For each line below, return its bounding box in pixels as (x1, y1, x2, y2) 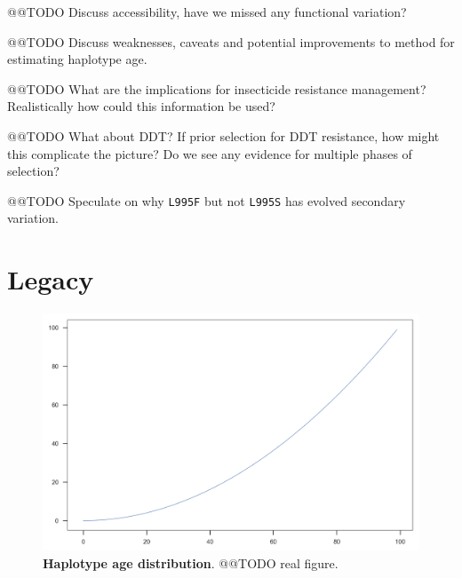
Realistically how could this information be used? (7, 97, 275, 115)
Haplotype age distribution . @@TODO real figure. (43, 553, 339, 572)
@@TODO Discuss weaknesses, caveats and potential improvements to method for (7, 32, 455, 51)
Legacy (7, 261, 94, 297)
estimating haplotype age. (7, 50, 147, 68)
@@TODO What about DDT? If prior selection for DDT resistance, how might (7, 126, 440, 145)
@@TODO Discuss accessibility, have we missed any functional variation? (7, 3, 407, 20)
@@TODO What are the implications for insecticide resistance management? (7, 79, 426, 98)
